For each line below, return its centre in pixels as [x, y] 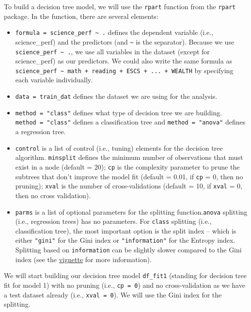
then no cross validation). [53, 195]
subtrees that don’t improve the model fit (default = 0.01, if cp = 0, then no [129, 176]
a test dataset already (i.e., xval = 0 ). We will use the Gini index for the [113, 294]
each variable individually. [54, 80]
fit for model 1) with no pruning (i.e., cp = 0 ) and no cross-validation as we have [125, 285]
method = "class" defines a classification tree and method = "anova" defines [130, 122]
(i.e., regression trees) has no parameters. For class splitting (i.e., [113, 221]
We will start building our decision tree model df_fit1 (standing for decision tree [125, 275]
